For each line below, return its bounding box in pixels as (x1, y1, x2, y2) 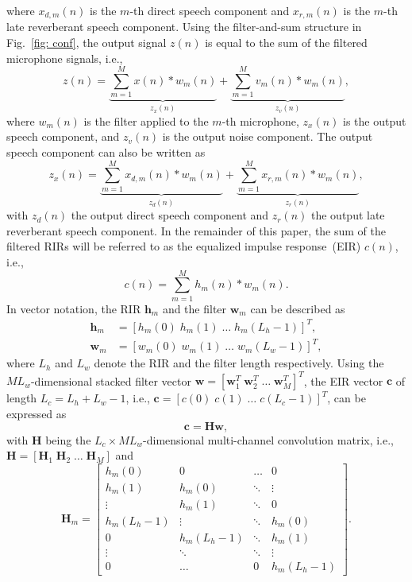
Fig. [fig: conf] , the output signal (6, 34, 167, 51)
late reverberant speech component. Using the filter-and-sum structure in (6, 18, 362, 35)
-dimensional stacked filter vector (30, 372, 191, 389)
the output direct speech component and (71, 207, 269, 223)
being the (45, 431, 91, 448)
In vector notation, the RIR (6, 300, 141, 316)
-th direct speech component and (129, 2, 290, 18)
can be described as (250, 300, 345, 316)
